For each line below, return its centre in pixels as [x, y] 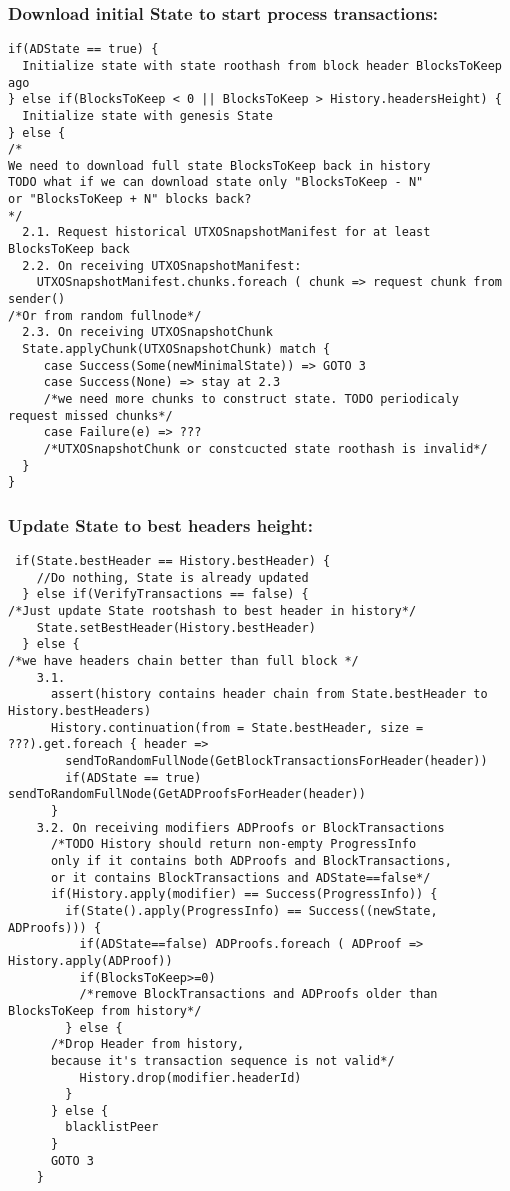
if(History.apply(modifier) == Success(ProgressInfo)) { [244, 894]
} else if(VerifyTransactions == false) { [165, 594]
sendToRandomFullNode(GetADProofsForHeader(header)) [187, 794]
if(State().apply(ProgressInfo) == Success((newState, [251, 910]
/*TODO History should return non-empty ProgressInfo [233, 844]
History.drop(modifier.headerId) [190, 1077]
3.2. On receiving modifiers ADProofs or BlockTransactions [240, 827]
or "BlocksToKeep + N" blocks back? [130, 199]
